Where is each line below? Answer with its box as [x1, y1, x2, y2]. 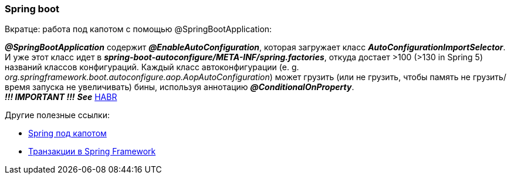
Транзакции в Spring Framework [28, 146, 156, 157]
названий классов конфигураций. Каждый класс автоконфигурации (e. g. [5, 62, 299, 73]
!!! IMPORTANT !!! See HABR [5, 92, 117, 102]
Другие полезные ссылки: [5, 110, 110, 121]
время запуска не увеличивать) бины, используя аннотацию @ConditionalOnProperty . [5, 82, 354, 92]
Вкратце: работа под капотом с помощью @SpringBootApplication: [5, 24, 272, 35]
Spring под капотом [28, 128, 107, 139]
